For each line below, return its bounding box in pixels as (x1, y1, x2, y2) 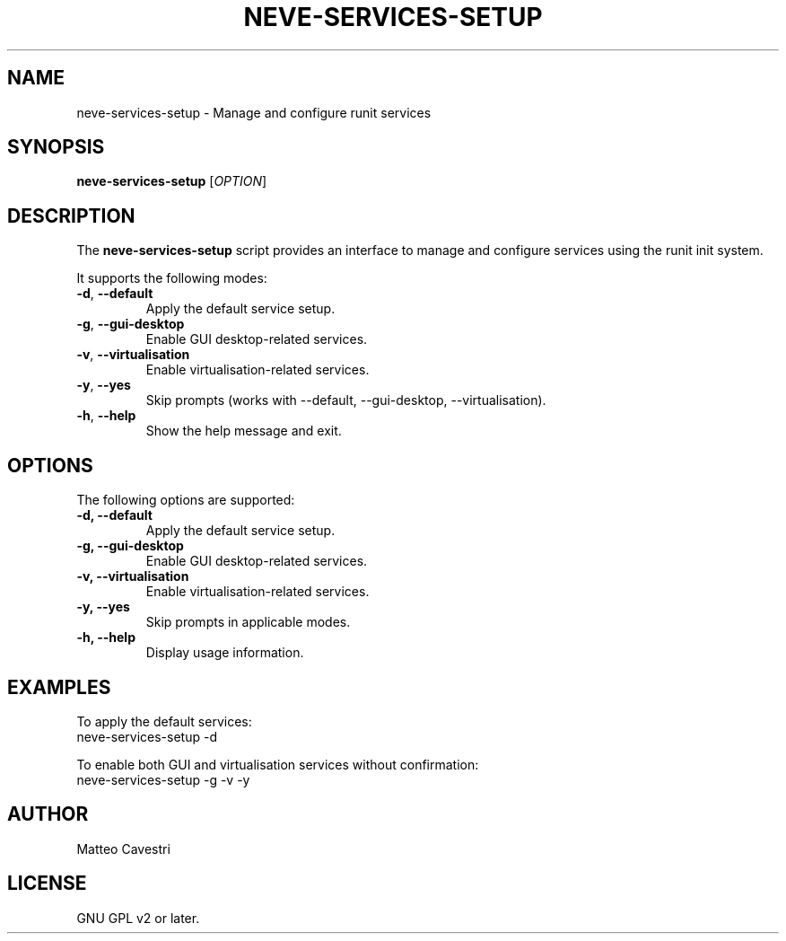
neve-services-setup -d (76, 728, 217, 744)
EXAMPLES (7, 675, 111, 699)
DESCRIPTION (7, 204, 135, 227)
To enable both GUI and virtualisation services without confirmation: (76, 756, 479, 772)
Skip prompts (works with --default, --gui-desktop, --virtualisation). (145, 392, 546, 409)
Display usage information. (145, 645, 304, 661)
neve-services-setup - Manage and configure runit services (76, 104, 432, 120)
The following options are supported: (76, 492, 295, 508)
